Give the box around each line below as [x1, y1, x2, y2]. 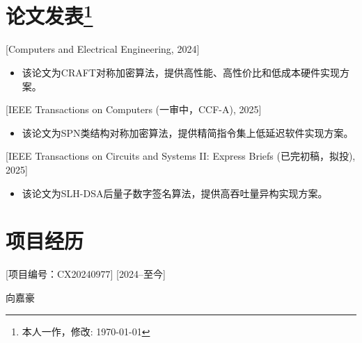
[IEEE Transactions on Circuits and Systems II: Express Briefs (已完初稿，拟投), [6, 149, 356, 163]
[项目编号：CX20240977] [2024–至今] [6, 267, 166, 281]
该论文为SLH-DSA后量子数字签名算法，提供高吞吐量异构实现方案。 [22, 185, 328, 200]
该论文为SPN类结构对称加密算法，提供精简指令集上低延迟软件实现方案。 [22, 125, 354, 140]
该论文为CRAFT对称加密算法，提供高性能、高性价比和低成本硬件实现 [22, 65, 340, 80]
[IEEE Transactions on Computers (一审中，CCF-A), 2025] [6, 102, 262, 117]
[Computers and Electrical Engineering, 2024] [6, 42, 200, 56]
